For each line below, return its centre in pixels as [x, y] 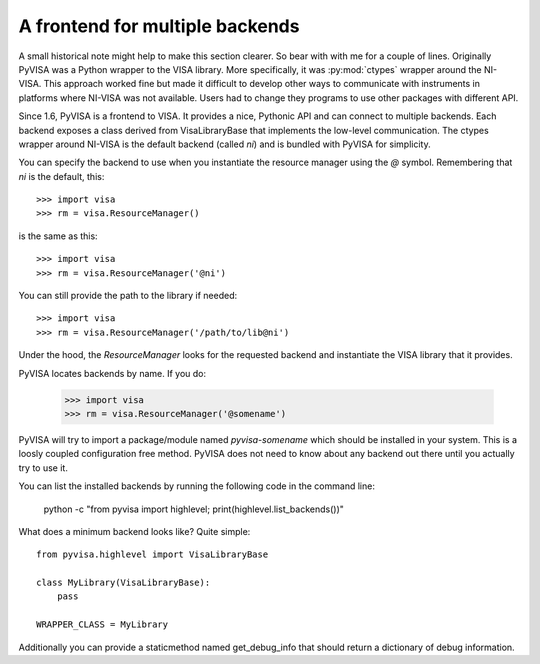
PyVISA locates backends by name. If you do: [112, 373]
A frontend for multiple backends [159, 26]
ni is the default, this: [61, 176]
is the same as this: [58, 236]
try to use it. [43, 467]
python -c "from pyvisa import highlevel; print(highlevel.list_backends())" [194, 509]
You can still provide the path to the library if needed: [128, 296]
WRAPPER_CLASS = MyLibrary [102, 624]
